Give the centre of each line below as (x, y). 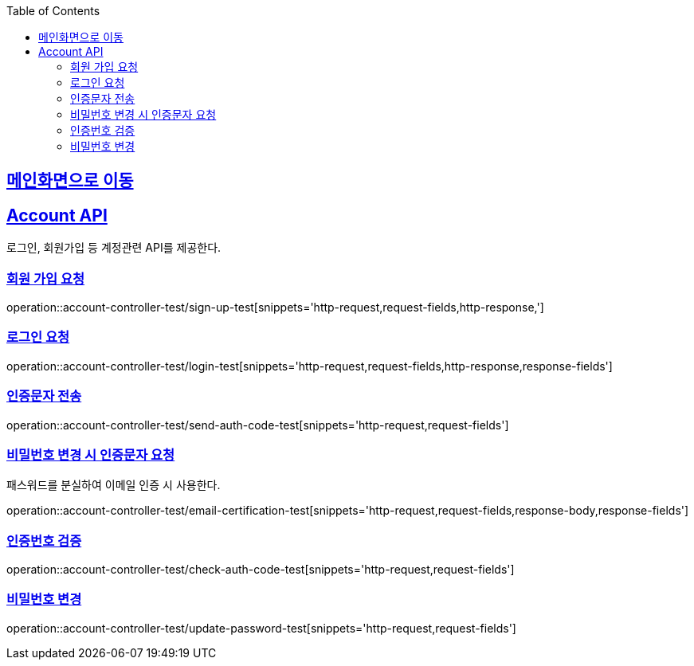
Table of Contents (53, 11)
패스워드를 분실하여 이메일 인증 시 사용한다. (114, 485)
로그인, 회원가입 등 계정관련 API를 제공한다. (114, 248)
